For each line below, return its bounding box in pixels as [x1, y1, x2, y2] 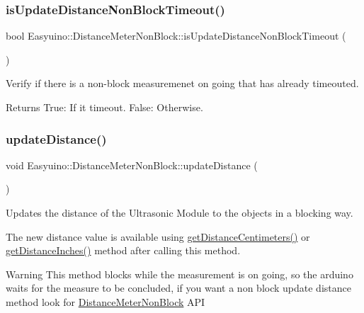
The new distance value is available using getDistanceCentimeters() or [6, 229, 310, 244]
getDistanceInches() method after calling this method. [6, 243, 241, 258]
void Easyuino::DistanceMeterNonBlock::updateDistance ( [6, 157, 258, 172]
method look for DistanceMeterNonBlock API [6, 294, 205, 309]
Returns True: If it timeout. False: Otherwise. [6, 100, 203, 114]
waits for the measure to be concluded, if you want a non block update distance [6, 280, 351, 295]
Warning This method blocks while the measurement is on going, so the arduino [6, 266, 353, 281]
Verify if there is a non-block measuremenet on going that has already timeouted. [6, 76, 359, 91]
